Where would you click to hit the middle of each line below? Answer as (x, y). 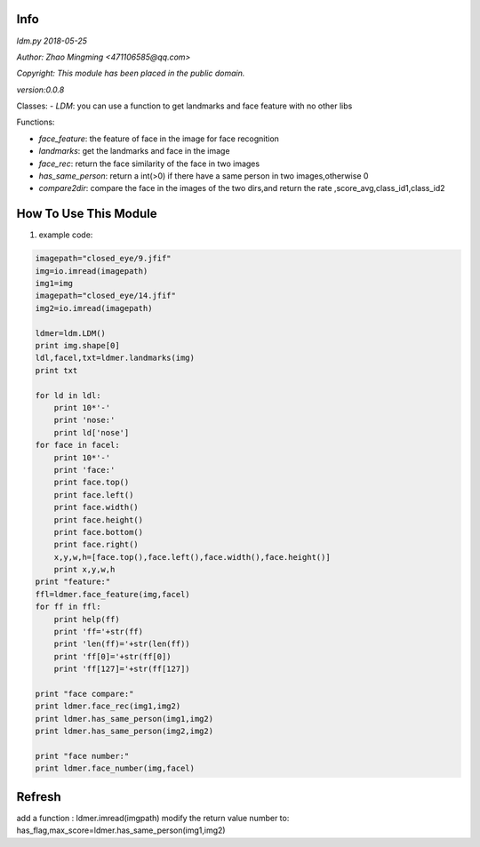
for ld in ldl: (68, 395)
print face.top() (92, 483)
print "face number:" (82, 756)
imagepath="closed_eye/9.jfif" (104, 259)
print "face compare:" (84, 694)
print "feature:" (73, 582)
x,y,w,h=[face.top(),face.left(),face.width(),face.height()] (192, 557)
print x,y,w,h (84, 570)
